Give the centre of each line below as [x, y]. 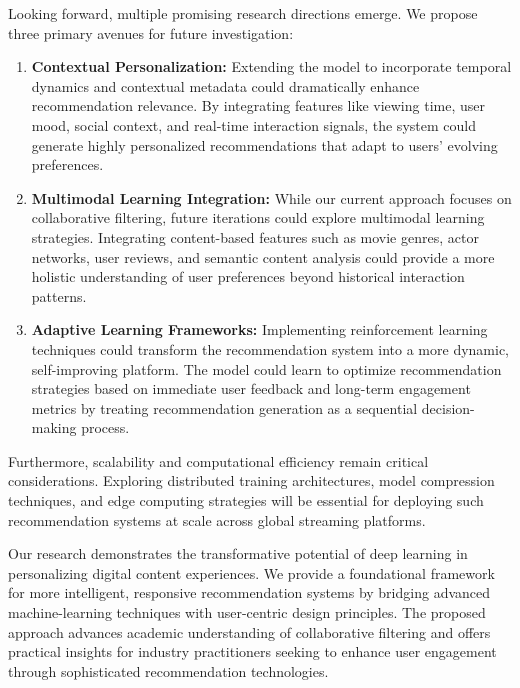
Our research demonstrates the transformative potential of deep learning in [238, 553]
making [54, 427]
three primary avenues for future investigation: [151, 32]
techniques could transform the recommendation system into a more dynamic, [270, 348]
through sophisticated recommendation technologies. [168, 670]
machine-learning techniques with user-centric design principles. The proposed [247, 612]
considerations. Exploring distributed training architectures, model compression [251, 480]
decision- [448, 407]
